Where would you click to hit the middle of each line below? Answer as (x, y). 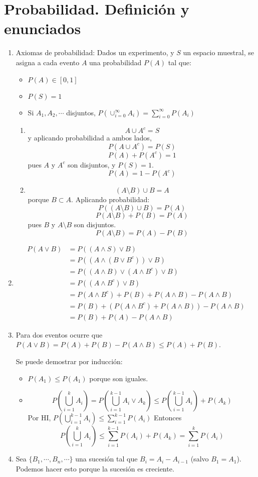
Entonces (168, 418)
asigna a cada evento (48, 62)
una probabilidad (115, 62)
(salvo (200, 459)
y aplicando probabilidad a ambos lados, (90, 138)
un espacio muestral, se (218, 52)
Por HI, (39, 418)
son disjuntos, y (91, 164)
